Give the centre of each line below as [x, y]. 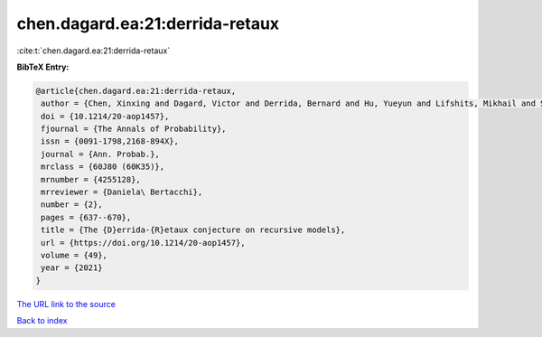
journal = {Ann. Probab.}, [100, 154]
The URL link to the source [66, 304]
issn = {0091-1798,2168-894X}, [110, 141]
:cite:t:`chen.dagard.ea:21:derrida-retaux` [93, 51]
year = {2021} [72, 268]
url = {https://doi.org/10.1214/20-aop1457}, [143, 243]
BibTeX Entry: [43, 67]
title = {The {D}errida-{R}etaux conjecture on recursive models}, [193, 230]
